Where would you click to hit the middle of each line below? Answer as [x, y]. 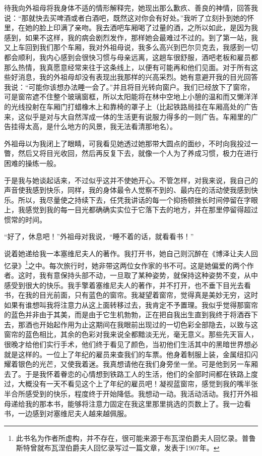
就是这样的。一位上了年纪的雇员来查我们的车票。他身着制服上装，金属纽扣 [127, 354]
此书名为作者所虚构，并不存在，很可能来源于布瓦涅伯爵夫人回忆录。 [129, 438]
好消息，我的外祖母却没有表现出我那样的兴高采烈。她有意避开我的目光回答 [134, 77]
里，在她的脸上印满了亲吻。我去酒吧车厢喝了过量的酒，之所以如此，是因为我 [131, 27]
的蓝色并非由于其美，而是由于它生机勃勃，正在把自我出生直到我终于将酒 [124, 315]
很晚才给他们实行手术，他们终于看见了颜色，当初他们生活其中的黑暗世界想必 [131, 344]
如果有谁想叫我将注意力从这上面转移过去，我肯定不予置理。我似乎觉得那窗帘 [131, 304]
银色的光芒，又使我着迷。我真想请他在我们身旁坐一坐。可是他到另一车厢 [138, 364]
